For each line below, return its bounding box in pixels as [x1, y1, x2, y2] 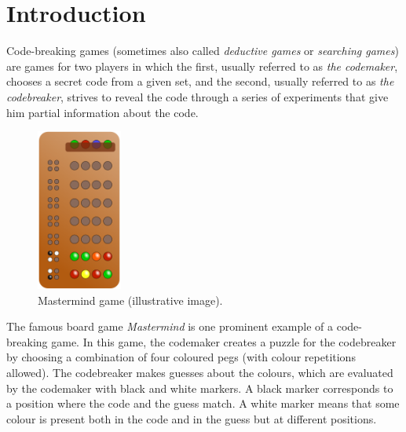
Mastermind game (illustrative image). [38, 291, 223, 308]
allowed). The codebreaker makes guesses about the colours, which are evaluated [6, 364, 393, 381]
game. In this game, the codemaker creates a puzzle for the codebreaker [51, 333, 397, 350]
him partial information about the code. [6, 104, 199, 120]
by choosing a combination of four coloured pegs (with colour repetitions [6, 349, 356, 365]
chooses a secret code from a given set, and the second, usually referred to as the [6, 73, 394, 90]
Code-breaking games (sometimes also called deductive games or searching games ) [6, 42, 399, 59]
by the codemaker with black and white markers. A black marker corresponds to [6, 379, 393, 396]
